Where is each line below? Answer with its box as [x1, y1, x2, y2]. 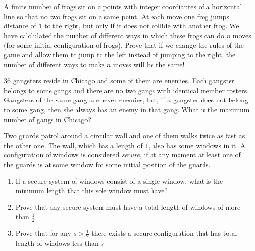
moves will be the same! [113, 59, 185, 69]
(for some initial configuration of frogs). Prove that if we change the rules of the [4, 40, 244, 50]
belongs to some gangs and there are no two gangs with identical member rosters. [4, 85, 249, 95]
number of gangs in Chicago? [4, 114, 91, 124]
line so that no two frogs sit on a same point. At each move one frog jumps [4, 11, 229, 21]
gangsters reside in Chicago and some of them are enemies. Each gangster [13, 75, 234, 86]
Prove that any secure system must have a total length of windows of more [15, 201, 241, 212]
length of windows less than [15, 237, 99, 248]
